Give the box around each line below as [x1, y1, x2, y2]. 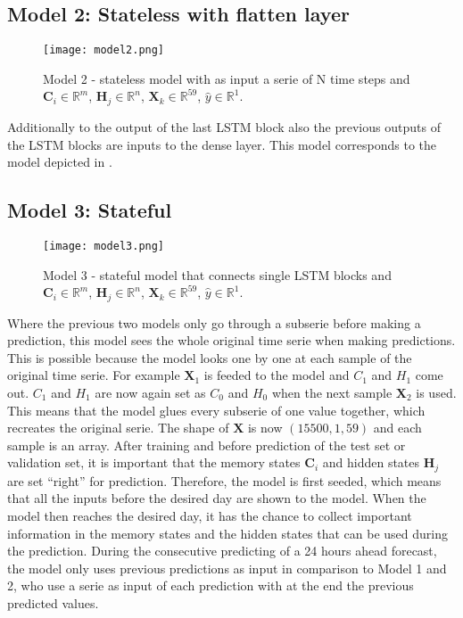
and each [373, 418, 422, 437]
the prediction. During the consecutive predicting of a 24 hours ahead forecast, [7, 541, 437, 560]
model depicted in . [7, 152, 112, 171]
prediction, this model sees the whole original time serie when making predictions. [7, 331, 456, 350]
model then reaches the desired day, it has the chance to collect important [7, 506, 412, 524]
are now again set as [95, 383, 206, 401]
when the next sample [271, 383, 393, 401]
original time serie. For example [7, 366, 180, 384]
